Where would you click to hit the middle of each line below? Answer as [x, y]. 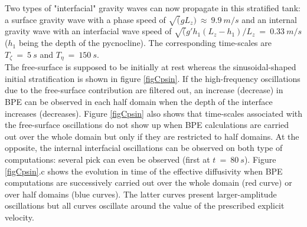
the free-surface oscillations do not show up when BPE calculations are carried [147, 125]
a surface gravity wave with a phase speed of [85, 19]
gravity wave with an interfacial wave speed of [88, 31]
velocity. [19, 217]
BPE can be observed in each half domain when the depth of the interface [139, 101]
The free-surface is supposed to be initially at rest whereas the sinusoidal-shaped [151, 67]
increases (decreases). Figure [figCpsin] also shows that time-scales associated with [153, 113]
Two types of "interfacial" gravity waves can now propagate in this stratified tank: [153, 8]
